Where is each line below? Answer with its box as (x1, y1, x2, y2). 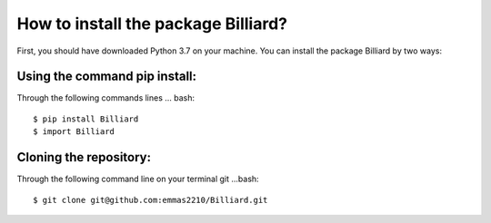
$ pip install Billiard (33, 113, 139, 124)
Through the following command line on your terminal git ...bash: (16, 173, 259, 185)
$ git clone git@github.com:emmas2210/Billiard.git (33, 195, 268, 205)
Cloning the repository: (16, 150, 152, 165)
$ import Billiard (33, 127, 115, 137)
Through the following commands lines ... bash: (16, 92, 195, 103)
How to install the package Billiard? (16, 14, 288, 34)
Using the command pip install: (16, 69, 197, 84)
